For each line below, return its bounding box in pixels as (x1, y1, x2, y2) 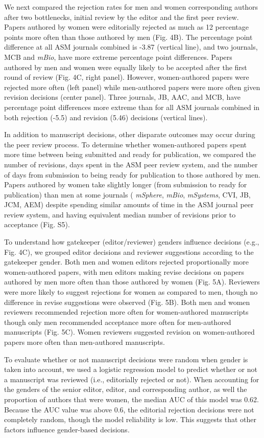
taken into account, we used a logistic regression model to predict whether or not (4, 364, 257, 375)
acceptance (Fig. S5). (4, 219, 70, 230)
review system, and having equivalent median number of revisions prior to (4, 209, 236, 220)
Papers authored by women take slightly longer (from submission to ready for (4, 179, 247, 190)
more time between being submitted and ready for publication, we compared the (4, 149, 256, 160)
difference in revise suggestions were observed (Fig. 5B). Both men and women (4, 296, 250, 307)
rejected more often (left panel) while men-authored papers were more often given (4, 81, 260, 92)
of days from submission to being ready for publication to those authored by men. (4, 169, 260, 180)
